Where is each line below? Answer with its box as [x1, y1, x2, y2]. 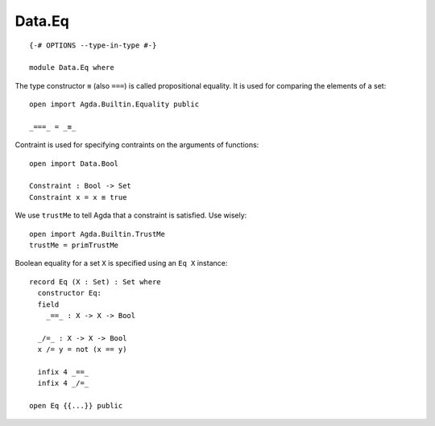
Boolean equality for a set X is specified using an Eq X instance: [14, 258, 228, 268]
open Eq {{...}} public [29, 401, 123, 411]
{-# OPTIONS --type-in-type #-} [29, 40, 157, 50]
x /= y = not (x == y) [37, 345, 127, 354]
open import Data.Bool [29, 159, 119, 168]
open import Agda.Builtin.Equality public [29, 100, 200, 109]
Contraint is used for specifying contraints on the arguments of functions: [14, 140, 259, 150]
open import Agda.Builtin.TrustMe [29, 230, 165, 238]
